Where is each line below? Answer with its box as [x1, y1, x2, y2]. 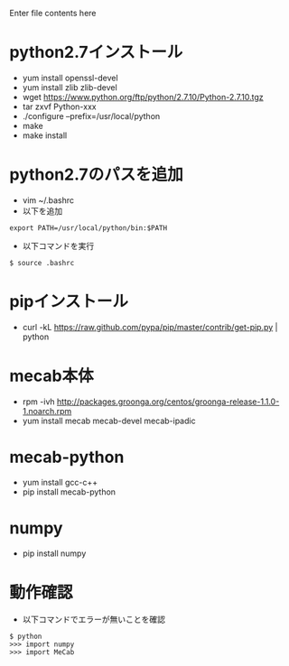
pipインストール [9, 291, 129, 312]
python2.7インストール [9, 42, 183, 62]
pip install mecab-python [22, 486, 116, 497]
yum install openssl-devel [22, 72, 119, 83]
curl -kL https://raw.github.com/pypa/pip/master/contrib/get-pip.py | [22, 321, 278, 332]
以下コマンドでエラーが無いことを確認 [22, 614, 165, 624]
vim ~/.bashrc [22, 194, 75, 206]
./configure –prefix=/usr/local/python [22, 110, 161, 121]
